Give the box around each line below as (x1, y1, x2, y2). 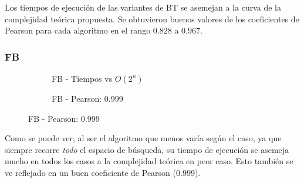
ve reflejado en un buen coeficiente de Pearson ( (5, 166, 176, 178)
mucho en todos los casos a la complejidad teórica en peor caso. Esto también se (5, 155, 293, 167)
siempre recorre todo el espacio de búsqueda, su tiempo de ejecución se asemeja (5, 143, 289, 155)
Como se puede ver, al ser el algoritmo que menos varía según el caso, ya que (5, 132, 282, 144)
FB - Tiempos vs (52, 72, 113, 84)
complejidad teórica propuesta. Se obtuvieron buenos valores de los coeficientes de (5, 12, 299, 25)
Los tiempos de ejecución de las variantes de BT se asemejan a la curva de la (5, 1, 281, 13)
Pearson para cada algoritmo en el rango (5, 24, 151, 36)
